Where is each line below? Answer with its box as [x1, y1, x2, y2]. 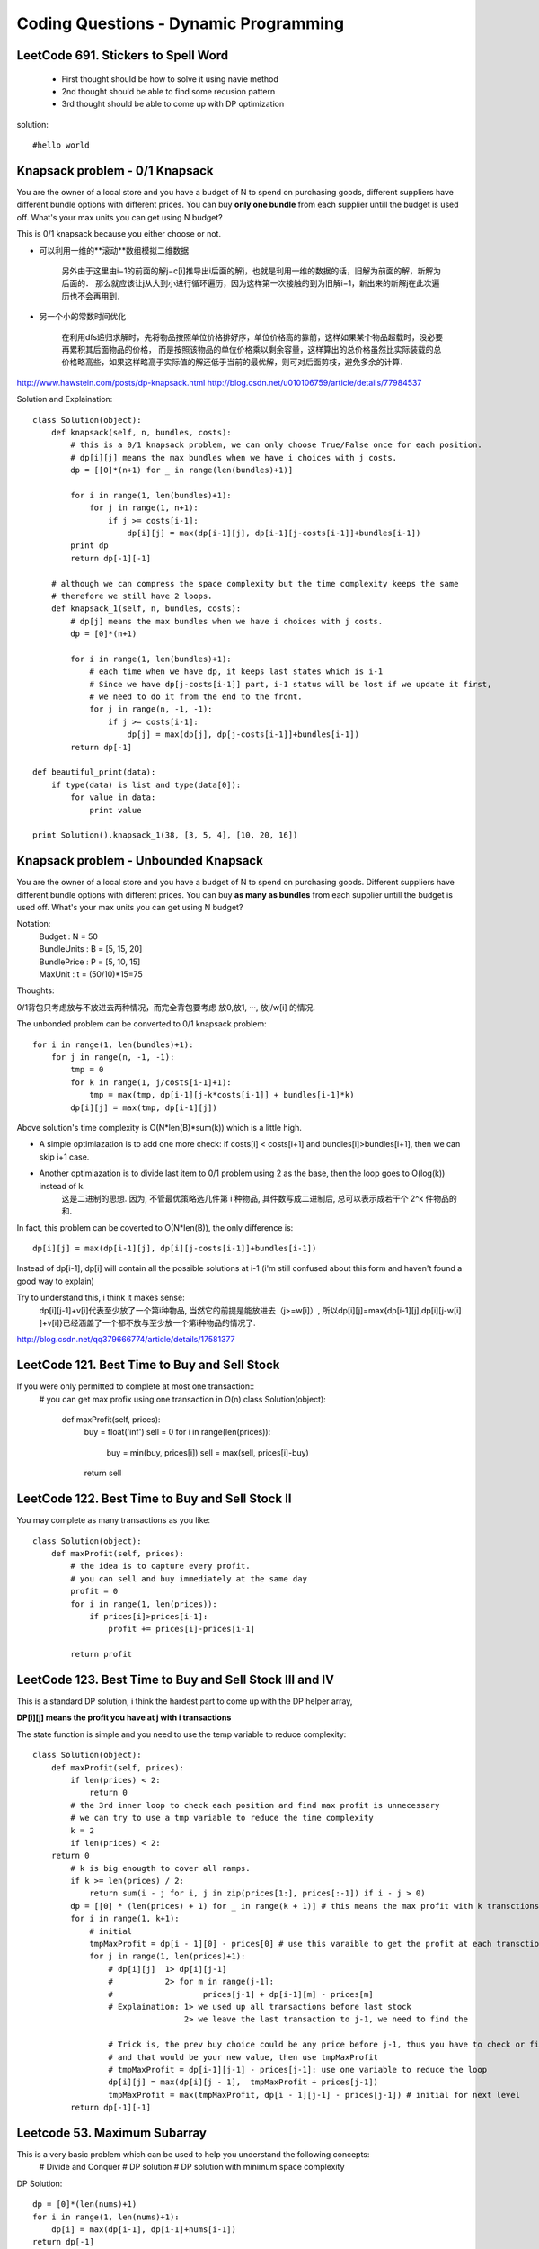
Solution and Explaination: [16, 394, 113, 405]
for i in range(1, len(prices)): [70, 1599, 217, 1609]
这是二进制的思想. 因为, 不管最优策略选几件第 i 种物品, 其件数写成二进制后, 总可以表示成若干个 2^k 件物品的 [61, 1193, 457, 1204]
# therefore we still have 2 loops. [50, 590, 213, 601]
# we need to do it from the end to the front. [89, 692, 303, 702]
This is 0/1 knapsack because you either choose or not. [16, 228, 222, 239]
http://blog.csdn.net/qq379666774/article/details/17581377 [16, 1334, 235, 1345]
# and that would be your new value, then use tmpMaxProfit [108, 2052, 379, 2062]
